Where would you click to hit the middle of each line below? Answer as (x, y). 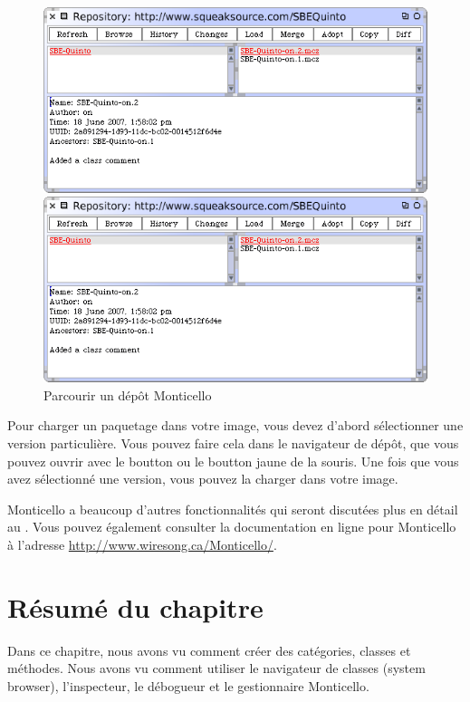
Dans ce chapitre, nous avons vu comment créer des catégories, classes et (209, 650)
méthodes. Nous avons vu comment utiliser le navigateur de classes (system (216, 668)
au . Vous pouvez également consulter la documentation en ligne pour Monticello (232, 527)
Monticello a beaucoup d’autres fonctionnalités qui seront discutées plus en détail (233, 509)
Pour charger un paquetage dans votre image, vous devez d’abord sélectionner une (235, 425)
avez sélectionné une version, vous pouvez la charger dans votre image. (203, 479)
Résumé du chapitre (135, 606)
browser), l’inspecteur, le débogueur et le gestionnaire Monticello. (188, 685)
